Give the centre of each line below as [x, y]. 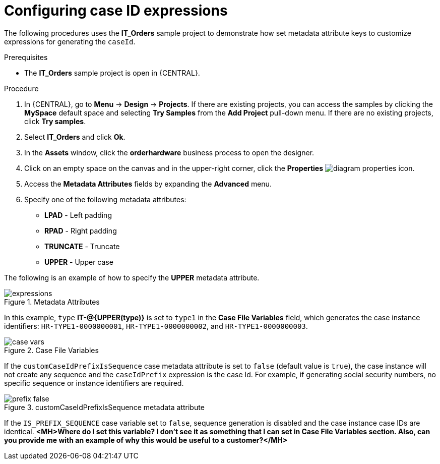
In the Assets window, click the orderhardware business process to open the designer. [169, 152]
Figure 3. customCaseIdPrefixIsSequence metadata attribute [104, 407]
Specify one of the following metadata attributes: [105, 199]
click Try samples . [55, 121]
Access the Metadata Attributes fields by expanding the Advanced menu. [148, 184]
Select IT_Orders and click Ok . [75, 137]
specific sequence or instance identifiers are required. [94, 383]
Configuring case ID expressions [116, 11]
